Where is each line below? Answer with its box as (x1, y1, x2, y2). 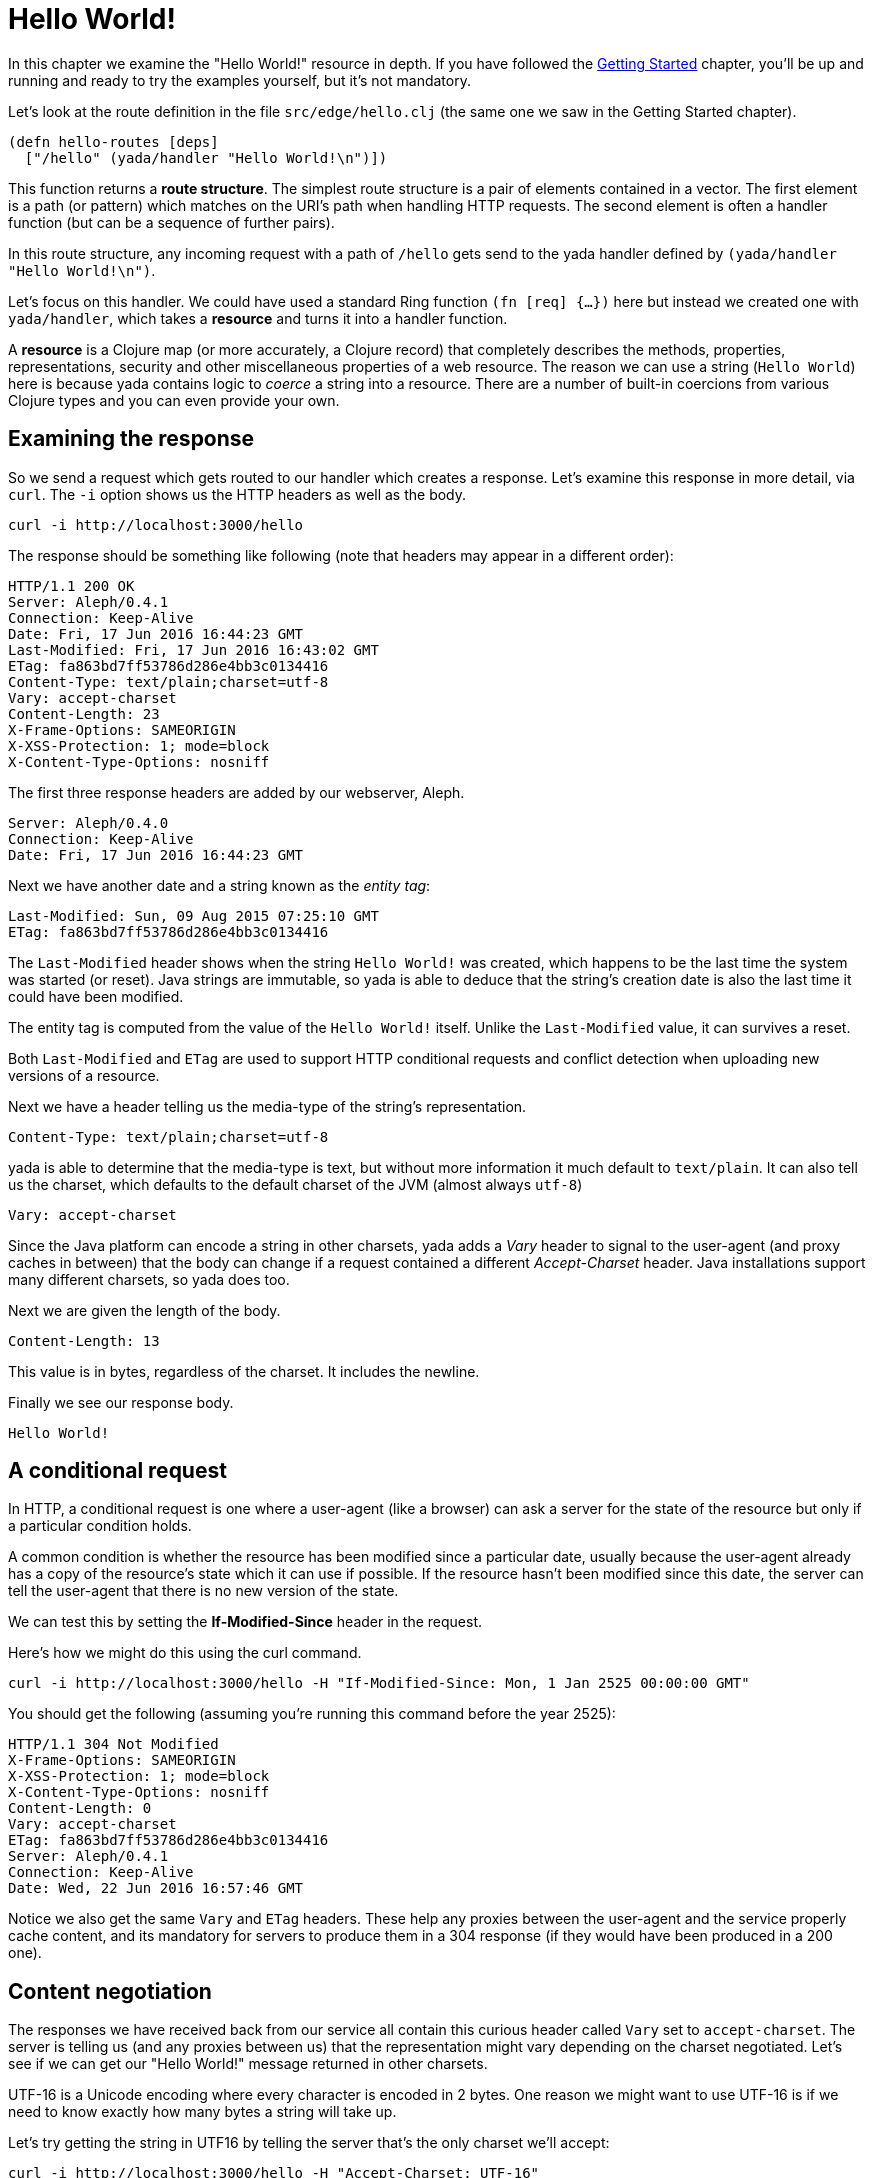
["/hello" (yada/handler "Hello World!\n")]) (24, 149, 388, 166)
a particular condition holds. (8, 1517, 192, 1535)
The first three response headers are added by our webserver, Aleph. (8, 783, 465, 801)
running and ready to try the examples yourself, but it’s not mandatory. (8, 71, 471, 89)
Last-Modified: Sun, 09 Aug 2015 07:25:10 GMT (8, 907, 379, 924)
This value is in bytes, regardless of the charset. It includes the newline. (8, 1362, 480, 1380)
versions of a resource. (8, 1066, 160, 1084)
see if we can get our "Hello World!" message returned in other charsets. (8, 2055, 488, 2073)
